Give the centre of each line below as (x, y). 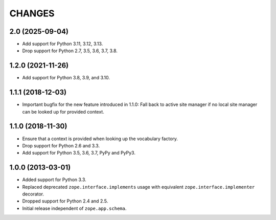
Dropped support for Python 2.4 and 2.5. (65, 201)
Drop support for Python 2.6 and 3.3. (61, 145)
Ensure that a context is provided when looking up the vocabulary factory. (100, 139)
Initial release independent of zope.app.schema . (74, 208)
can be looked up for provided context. (63, 112)
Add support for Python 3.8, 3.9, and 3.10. (66, 78)
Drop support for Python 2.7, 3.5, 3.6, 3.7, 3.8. (70, 51)
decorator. (33, 194)
